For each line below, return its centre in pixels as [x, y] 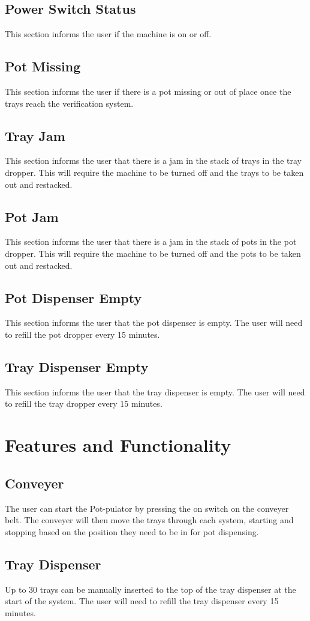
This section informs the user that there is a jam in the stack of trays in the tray [153, 160]
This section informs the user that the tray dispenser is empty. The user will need [155, 391]
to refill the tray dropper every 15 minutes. [84, 403]
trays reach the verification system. [69, 103]
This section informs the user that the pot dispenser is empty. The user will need [154, 322]
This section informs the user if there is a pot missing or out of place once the [148, 91]
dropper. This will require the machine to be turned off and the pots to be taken [153, 253]
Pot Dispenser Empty [73, 297]
